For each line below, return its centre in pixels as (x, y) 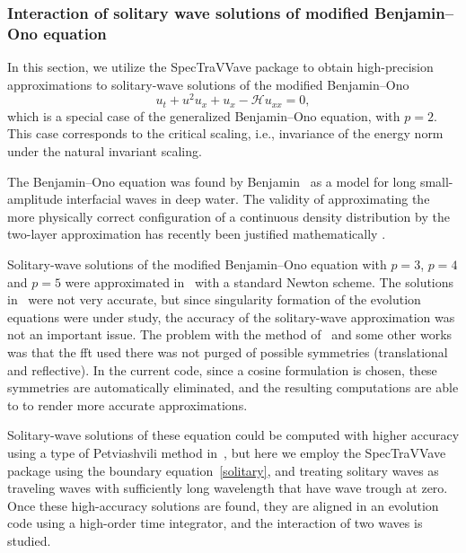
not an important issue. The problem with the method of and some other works (230, 334)
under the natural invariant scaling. (105, 151)
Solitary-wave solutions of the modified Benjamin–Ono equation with (197, 264)
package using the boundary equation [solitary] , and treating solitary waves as (223, 470)
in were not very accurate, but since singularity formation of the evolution (214, 299)
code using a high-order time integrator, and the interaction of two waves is (215, 523)
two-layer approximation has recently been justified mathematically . (197, 234)
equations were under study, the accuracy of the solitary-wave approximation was (231, 316)
